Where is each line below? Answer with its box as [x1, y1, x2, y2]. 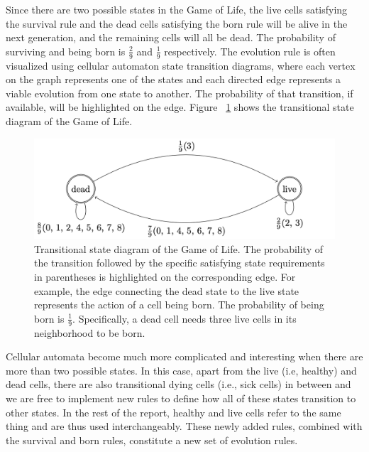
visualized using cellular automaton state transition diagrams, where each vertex [6, 58, 356, 72]
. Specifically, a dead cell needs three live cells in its [72, 311, 297, 325]
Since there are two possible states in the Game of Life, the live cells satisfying [6, 2, 348, 16]
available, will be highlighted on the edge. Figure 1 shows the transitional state [6, 99, 354, 114]
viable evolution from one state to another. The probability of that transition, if [6, 85, 353, 100]
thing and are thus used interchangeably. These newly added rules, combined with [6, 419, 363, 434]
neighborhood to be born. [34, 325, 145, 340]
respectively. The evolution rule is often [164, 43, 336, 58]
